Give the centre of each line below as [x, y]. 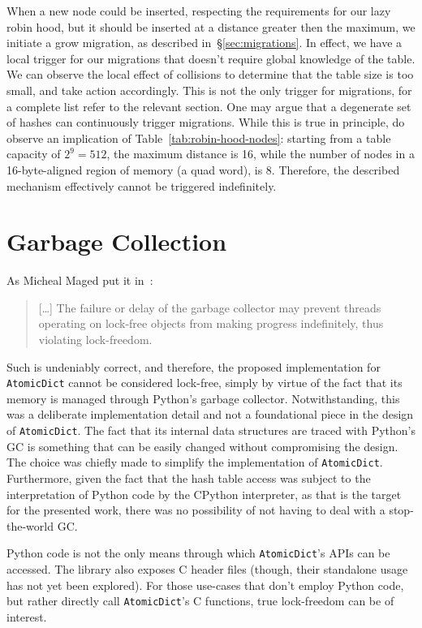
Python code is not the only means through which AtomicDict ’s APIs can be [198, 553]
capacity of [34, 154]
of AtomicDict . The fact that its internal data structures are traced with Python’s [211, 430]
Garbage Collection [117, 241]
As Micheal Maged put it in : [80, 280]
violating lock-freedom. [95, 340]
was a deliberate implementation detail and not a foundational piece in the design [210, 414]
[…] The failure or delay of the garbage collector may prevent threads [210, 307]
